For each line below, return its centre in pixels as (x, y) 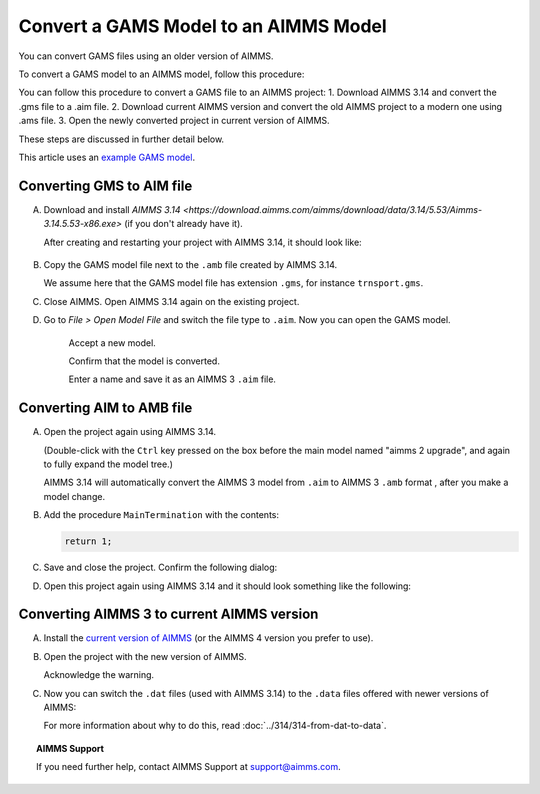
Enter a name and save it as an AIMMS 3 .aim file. (172, 379)
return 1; (88, 541)
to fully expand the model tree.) (108, 464)
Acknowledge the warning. (99, 675)
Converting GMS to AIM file (105, 185)
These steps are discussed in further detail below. (121, 139)
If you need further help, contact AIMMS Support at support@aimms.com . (188, 767)
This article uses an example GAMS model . (106, 157)
